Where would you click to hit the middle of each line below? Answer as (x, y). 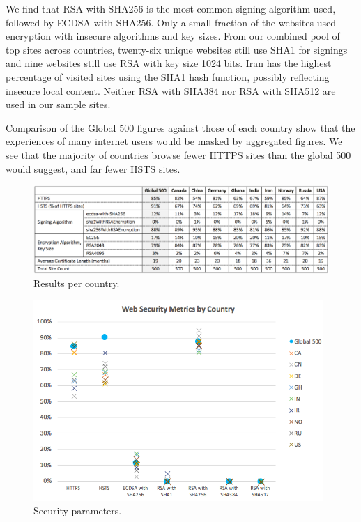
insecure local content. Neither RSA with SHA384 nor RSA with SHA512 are (171, 90)
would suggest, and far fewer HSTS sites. (93, 168)
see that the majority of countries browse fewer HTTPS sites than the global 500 (178, 154)
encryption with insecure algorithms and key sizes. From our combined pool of (173, 36)
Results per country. (77, 283)
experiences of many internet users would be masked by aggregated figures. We (174, 141)
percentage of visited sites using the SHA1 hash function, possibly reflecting (168, 76)
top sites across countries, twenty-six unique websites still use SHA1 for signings (177, 49)
